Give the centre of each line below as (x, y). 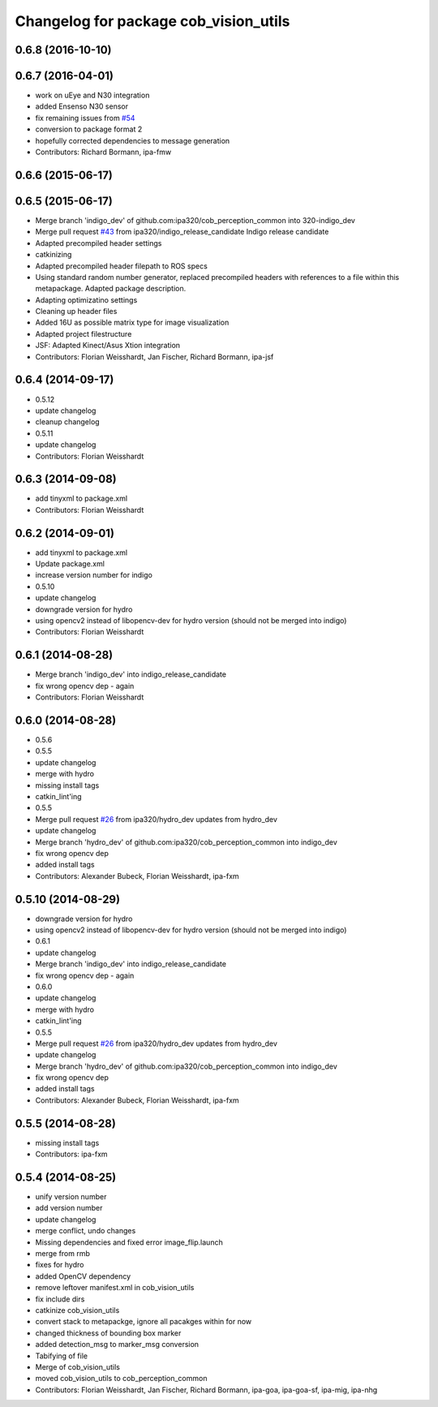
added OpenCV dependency (83, 1276)
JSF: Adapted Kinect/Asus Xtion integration (108, 346)
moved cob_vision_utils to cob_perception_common (121, 1379)
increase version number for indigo (94, 575)
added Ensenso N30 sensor (82, 106)
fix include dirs (60, 1299)
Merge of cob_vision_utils (78, 1366)
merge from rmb (63, 1254)
